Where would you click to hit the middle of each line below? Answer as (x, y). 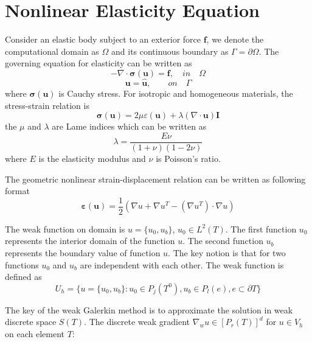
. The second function (223, 241)
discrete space (31, 322)
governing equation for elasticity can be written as (99, 63)
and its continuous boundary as (170, 51)
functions (22, 264)
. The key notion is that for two (227, 253)
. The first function (261, 229)
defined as (23, 277)
